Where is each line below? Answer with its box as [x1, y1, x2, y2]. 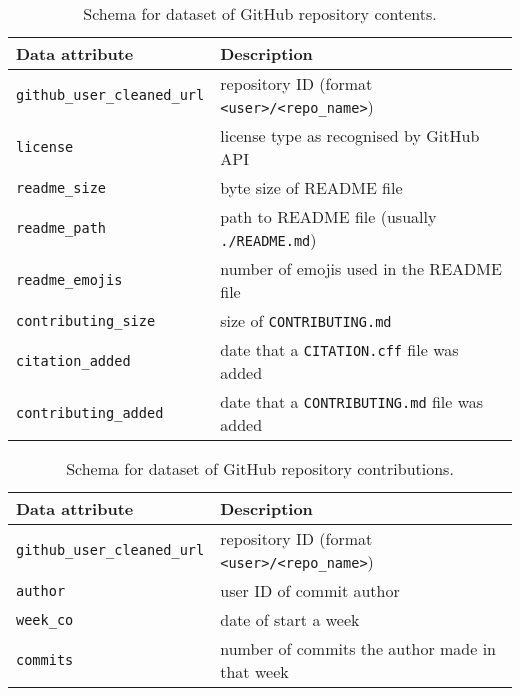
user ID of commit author [220, 579, 400, 602]
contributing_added [16, 405, 164, 421]
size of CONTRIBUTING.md [220, 309, 392, 332]
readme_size [16, 179, 107, 196]
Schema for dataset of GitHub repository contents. [83, 2, 437, 25]
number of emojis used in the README [220, 257, 502, 280]
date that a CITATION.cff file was [220, 338, 459, 361]
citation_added [16, 353, 131, 369]
